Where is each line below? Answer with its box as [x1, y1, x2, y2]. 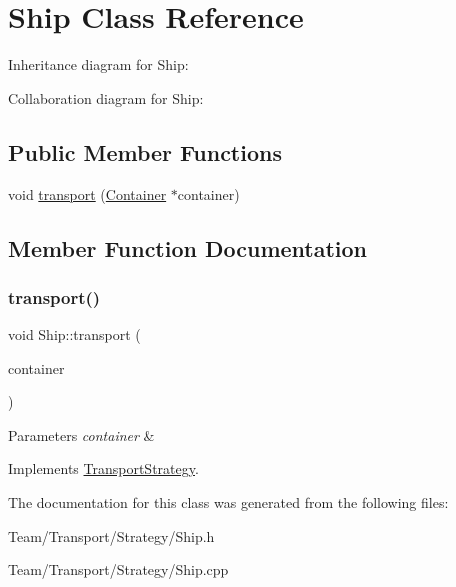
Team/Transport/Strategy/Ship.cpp [8, 559, 229, 580]
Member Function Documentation [8, 232, 368, 263]
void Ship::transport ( [8, 324, 141, 345]
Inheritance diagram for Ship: [8, 54, 189, 75]
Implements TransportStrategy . [8, 458, 199, 479]
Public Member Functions [8, 136, 282, 167]
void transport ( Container [8, 183, 167, 204]
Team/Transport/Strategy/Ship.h [8, 525, 215, 546]
